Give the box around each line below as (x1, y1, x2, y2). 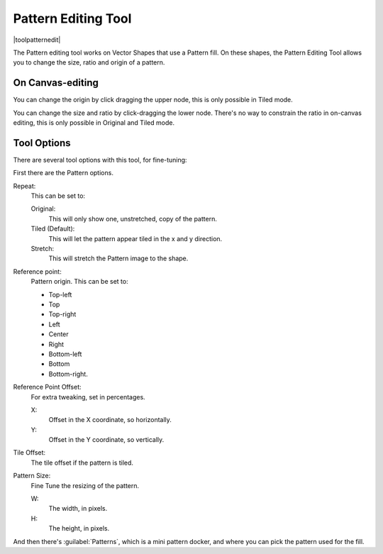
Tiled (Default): (30, 224, 75, 233)
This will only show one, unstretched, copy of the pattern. (48, 214, 218, 223)
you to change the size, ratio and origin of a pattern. (13, 58, 165, 67)
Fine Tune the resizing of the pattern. (30, 481, 140, 489)
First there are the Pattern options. (13, 169, 113, 177)
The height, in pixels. (48, 524, 110, 533)
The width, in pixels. (48, 504, 108, 513)
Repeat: (13, 182, 36, 190)
